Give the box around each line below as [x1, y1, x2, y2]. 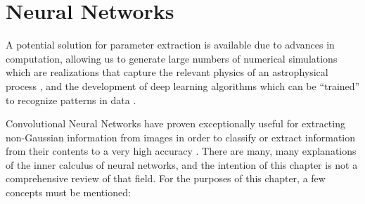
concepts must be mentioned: [6, 185, 131, 200]
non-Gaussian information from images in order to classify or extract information [6, 129, 356, 144]
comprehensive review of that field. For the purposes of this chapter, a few [6, 171, 326, 186]
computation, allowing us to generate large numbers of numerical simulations [6, 51, 338, 65]
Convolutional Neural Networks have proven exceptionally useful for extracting [6, 116, 345, 131]
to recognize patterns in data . [6, 92, 136, 107]
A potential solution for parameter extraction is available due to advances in [6, 37, 335, 52]
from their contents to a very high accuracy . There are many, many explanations [6, 144, 357, 158]
